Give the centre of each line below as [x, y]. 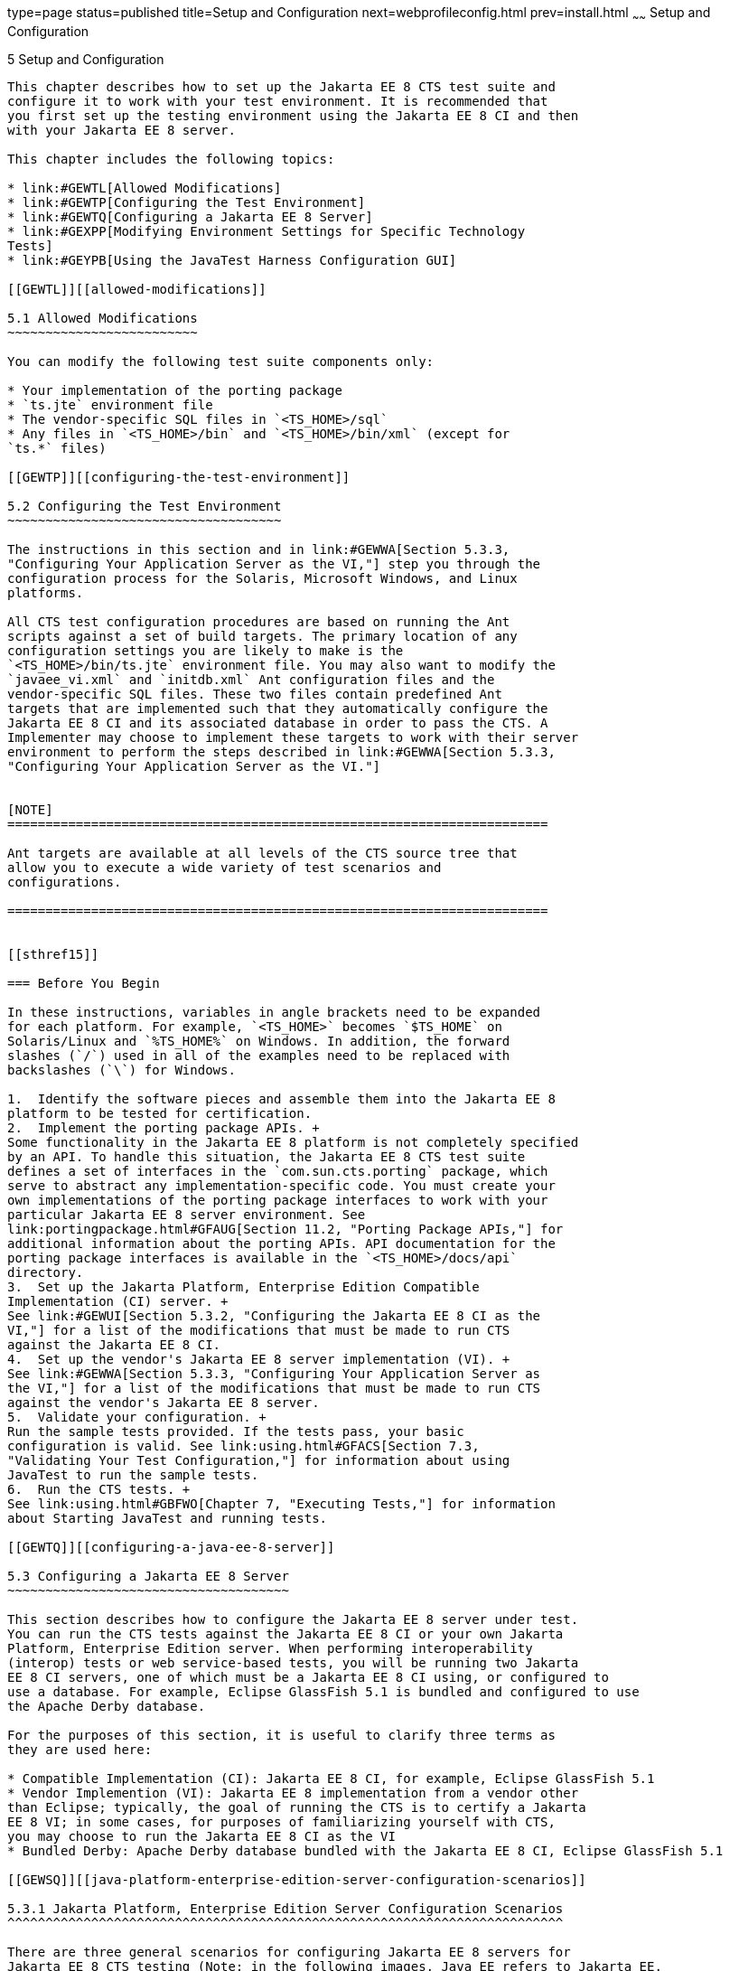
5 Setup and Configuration [86, 59]
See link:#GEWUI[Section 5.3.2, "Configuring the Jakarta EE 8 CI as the [274, 1315]
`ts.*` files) [57, 448]
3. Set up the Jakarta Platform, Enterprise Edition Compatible [243, 1286]
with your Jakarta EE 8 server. [122, 130]
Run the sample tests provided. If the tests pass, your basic [236, 1431]
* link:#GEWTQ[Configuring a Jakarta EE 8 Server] [190, 216]
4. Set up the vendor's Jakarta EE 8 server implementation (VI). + [259, 1359]
